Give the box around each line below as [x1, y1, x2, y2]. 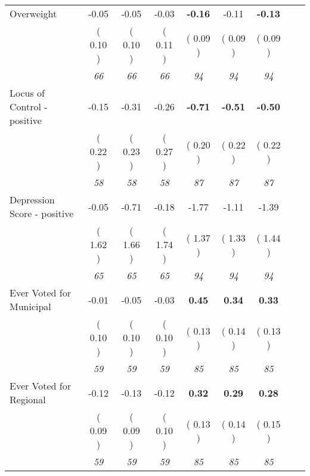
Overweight [10, 7, 57, 20]
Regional [10, 392, 46, 406]
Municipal [10, 299, 51, 313]
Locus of [10, 86, 45, 100]
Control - [10, 100, 48, 113]
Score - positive [10, 206, 74, 220]
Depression [10, 193, 55, 206]
